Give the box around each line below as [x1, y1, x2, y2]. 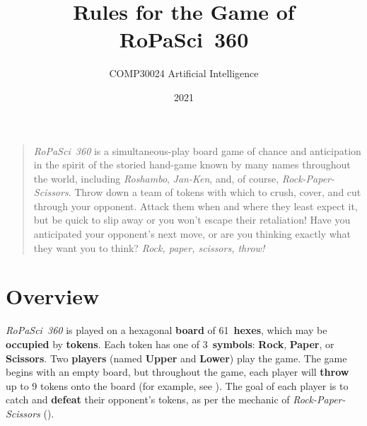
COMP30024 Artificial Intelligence [109, 66, 259, 81]
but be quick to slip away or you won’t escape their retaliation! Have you [33, 212, 351, 227]
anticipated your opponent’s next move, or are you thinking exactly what [33, 226, 351, 241]
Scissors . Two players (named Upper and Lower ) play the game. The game [6, 350, 347, 365]
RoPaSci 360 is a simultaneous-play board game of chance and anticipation [33, 143, 361, 158]
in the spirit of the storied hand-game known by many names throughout [33, 157, 351, 172]
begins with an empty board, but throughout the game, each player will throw [6, 364, 349, 379]
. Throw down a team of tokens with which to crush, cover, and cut [68, 185, 361, 200]
